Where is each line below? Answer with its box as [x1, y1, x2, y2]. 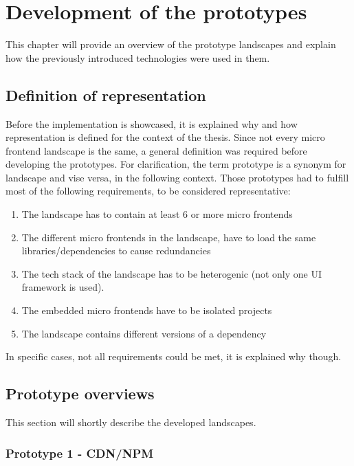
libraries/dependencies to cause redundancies [21, 243, 211, 258]
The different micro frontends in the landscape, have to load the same [21, 230, 316, 244]
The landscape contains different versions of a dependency [21, 326, 267, 340]
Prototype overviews [5, 383, 155, 404]
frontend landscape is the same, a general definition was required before [5, 143, 307, 157]
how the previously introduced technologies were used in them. [5, 50, 270, 65]
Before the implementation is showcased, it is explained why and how [5, 116, 298, 131]
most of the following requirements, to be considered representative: [5, 184, 291, 198]
